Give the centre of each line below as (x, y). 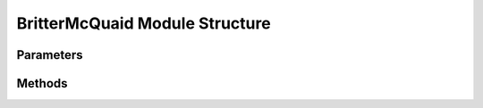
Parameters (50, 55)
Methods (42, 83)
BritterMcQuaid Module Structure (144, 23)
